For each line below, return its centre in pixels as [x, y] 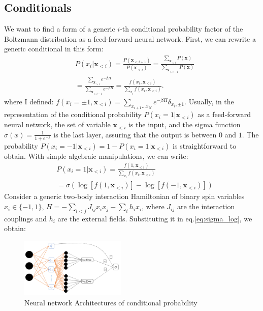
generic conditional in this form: [54, 49]
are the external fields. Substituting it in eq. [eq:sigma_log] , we [155, 218]
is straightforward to [205, 145]
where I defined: [29, 101]
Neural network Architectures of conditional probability [111, 302]
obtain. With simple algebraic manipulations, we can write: [96, 155]
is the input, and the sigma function [184, 124]
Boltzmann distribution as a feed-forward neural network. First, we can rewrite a [130, 38]
